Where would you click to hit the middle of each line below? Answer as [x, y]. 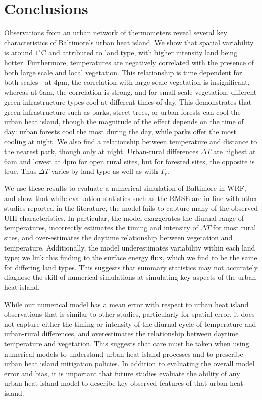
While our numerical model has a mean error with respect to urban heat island [126, 304]
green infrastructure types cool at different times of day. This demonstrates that [128, 102]
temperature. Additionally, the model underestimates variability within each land [130, 247]
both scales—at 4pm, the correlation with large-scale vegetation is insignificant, [127, 82]
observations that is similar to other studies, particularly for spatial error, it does [129, 314]
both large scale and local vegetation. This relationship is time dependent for [123, 72]
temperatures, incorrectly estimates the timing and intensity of [101, 228]
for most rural [234, 228]
